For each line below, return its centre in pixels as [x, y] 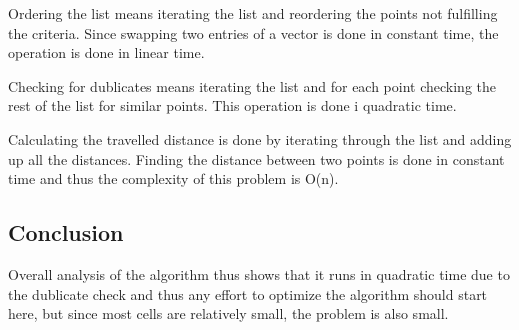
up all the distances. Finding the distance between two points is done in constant [256, 158]
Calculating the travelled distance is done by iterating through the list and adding [260, 138]
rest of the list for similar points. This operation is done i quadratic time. [232, 105]
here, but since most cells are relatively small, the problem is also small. [228, 313]
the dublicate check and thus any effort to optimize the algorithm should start [248, 293]
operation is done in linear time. [106, 52]
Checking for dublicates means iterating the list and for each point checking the [252, 85]
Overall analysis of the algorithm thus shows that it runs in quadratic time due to [259, 273]
